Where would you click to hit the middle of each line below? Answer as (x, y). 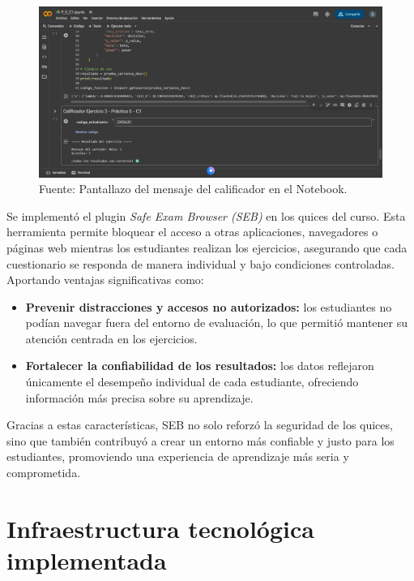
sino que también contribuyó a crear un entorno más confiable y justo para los (201, 440)
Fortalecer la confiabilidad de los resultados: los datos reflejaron (200, 366)
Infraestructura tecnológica (160, 528)
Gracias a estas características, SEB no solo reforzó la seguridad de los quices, (200, 425)
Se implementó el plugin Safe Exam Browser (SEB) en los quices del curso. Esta (206, 215)
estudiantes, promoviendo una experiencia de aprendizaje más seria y (178, 456)
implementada (87, 560)
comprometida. (44, 473)
